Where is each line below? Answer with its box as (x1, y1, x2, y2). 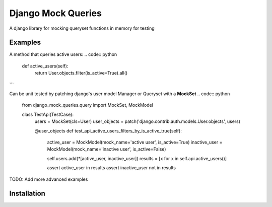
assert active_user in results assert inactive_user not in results (47, 165, 176, 171)
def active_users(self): (22, 63, 69, 69)
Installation (9, 189, 45, 198)
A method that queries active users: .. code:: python (9, 51, 117, 57)
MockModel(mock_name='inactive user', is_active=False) (47, 146, 166, 152)
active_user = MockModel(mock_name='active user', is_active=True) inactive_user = (47, 139, 223, 145)
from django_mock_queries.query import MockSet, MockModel (22, 102, 154, 108)
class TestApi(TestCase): (22, 111, 74, 117)
